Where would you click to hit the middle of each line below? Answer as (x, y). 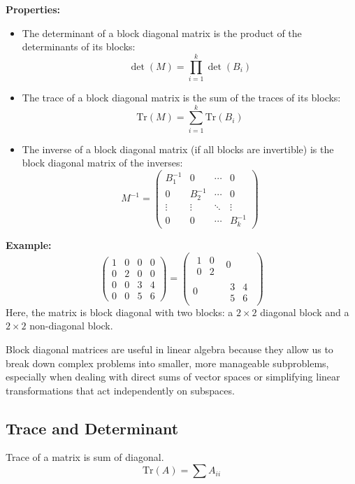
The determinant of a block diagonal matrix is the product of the (162, 33)
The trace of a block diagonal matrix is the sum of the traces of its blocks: (181, 97)
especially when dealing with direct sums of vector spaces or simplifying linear (173, 377)
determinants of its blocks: (79, 47)
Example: (29, 244)
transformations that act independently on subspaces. (120, 390)
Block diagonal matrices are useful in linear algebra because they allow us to (169, 349)
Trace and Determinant (92, 428)
